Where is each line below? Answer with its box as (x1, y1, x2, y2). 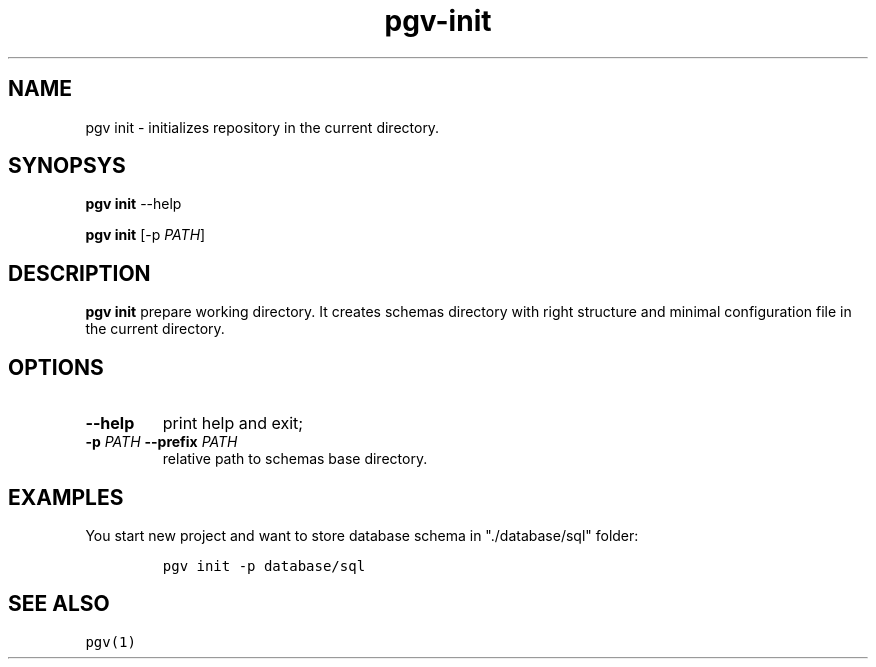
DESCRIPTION (8, 260, 151, 286)
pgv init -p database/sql (162, 557, 366, 574)
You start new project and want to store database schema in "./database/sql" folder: (85, 526, 639, 544)
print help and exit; (162, 413, 304, 434)
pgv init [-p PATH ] (85, 226, 206, 244)
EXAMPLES (8, 484, 124, 510)
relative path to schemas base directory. (162, 450, 428, 468)
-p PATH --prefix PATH (85, 433, 238, 451)
